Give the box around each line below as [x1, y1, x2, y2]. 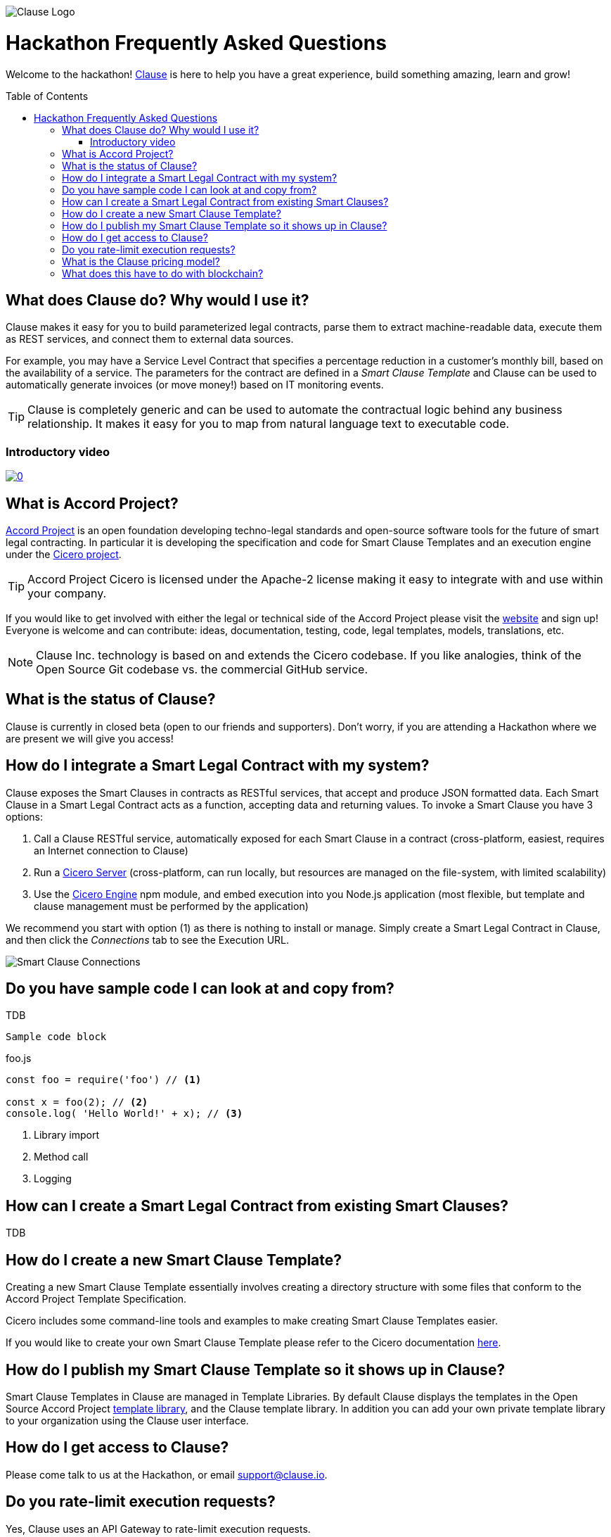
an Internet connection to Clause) [34, 844, 188, 856]
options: [6, 810, 44, 823]
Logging [34, 1172, 72, 1185]
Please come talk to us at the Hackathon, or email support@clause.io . [6, 1468, 328, 1481]
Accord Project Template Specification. [6, 1293, 187, 1305]
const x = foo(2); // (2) [6, 1096, 148, 1108]
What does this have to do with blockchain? [62, 267, 264, 279]
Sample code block [6, 1031, 107, 1043]
